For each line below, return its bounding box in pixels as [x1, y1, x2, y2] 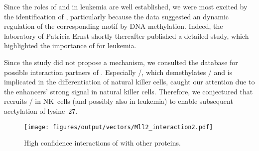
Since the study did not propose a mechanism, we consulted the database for [4, 57, 238, 67]
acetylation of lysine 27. [4, 105, 78, 116]
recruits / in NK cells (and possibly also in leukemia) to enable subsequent [4, 96, 233, 106]
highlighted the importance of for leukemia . [4, 40, 136, 51]
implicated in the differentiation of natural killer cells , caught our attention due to [4, 76, 255, 87]
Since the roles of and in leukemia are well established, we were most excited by [4, 1, 248, 11]
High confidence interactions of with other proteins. [24, 138, 181, 148]
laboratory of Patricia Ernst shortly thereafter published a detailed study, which [4, 30, 249, 41]
